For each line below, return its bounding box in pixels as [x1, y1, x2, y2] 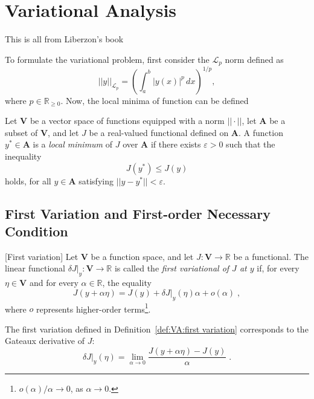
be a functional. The [233, 250, 309, 262]
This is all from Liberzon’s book [5, 33, 124, 45]
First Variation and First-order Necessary [5, 204, 271, 222]
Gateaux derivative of [5, 334, 85, 347]
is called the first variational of [114, 262, 229, 274]
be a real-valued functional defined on [89, 126, 229, 138]
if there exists [150, 138, 201, 151]
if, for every [257, 262, 300, 274]
